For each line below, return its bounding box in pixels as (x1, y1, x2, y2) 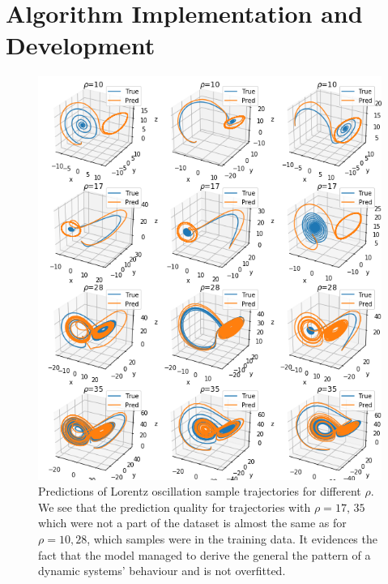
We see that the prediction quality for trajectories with (38, 498, 311, 515)
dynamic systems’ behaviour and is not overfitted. (38, 562, 286, 579)
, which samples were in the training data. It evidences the (87, 530, 377, 547)
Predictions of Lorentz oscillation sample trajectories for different (38, 483, 361, 500)
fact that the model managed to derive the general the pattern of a (38, 546, 371, 563)
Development (6, 28, 156, 62)
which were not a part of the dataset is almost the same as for (38, 514, 347, 531)
